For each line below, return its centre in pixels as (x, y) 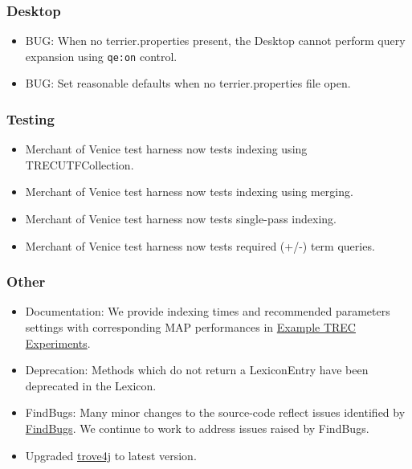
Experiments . (58, 343)
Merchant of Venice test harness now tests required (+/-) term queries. (200, 245)
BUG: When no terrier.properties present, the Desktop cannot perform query (215, 41)
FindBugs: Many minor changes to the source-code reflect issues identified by (215, 412)
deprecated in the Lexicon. (91, 385)
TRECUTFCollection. (80, 164)
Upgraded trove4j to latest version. (111, 455)
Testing (31, 118)
